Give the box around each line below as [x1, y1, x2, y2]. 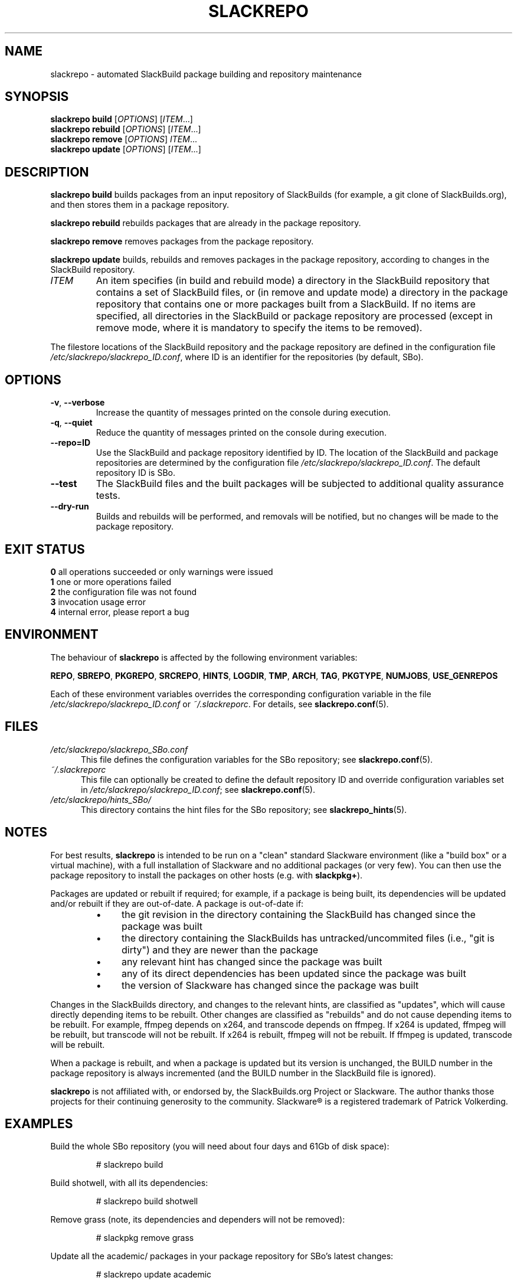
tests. [96, 489, 120, 502]
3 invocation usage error [50, 596, 146, 607]
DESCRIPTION [5, 164, 89, 179]
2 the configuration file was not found [50, 586, 197, 597]
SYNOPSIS [5, 89, 69, 104]
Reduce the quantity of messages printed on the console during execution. [96, 427, 387, 438]
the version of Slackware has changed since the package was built [122, 979, 419, 991]
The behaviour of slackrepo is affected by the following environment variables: [50, 652, 358, 662]
